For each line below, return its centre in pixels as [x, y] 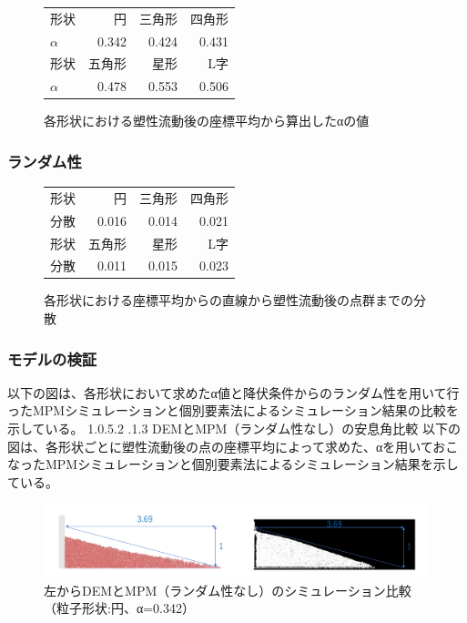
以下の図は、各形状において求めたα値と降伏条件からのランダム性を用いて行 [233, 392]
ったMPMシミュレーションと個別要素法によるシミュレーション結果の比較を [233, 410]
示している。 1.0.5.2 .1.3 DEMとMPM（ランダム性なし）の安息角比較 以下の [234, 429]
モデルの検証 [52, 358]
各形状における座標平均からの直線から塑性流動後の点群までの [228, 300]
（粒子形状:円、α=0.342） [120, 608]
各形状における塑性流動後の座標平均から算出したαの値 [207, 121]
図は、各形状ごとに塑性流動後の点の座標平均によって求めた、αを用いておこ [233, 446]
